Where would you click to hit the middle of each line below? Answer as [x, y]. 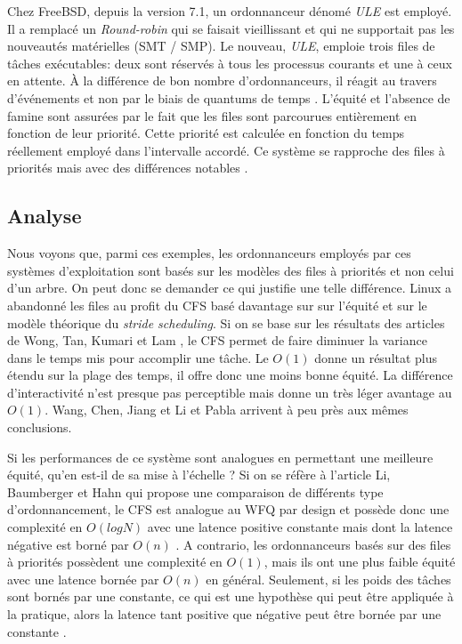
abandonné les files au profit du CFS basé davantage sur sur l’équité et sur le [217, 305]
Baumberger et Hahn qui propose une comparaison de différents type [195, 491]
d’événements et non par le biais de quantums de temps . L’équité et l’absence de [229, 97]
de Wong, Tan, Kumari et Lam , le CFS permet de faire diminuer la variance [217, 340]
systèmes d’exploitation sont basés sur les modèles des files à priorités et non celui [231, 270]
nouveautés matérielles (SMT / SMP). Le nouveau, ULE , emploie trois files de [221, 46]
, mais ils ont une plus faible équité [360, 562]
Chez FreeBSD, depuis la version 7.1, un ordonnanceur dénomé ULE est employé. [230, 11]
